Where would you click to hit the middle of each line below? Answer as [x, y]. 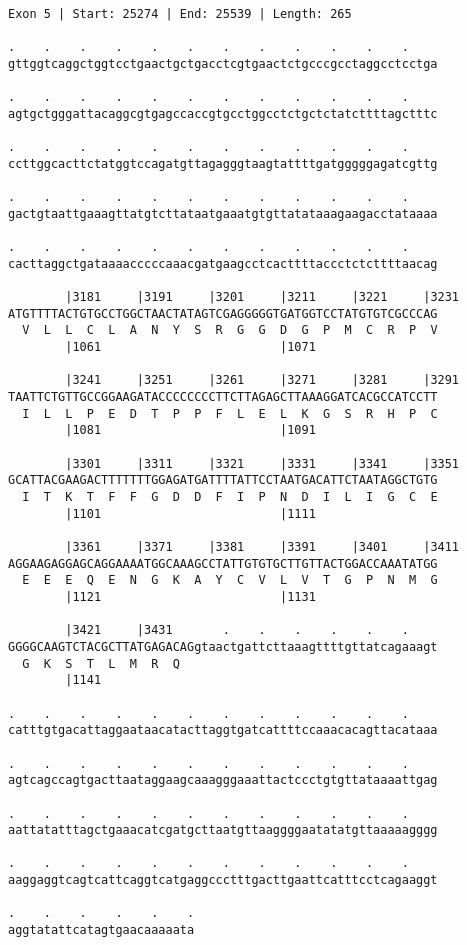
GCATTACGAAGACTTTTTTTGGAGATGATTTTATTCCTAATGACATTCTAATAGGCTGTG [223, 480]
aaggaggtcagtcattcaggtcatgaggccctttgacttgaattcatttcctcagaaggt [223, 880]
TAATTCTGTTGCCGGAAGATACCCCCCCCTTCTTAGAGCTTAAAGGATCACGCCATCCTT [223, 397]
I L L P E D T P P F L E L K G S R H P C [230, 413]
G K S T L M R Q [101, 663]
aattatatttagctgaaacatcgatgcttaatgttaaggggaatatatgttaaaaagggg [223, 830]
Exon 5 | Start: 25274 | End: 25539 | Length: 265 [180, 14]
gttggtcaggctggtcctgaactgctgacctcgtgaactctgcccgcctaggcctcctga [223, 63]
